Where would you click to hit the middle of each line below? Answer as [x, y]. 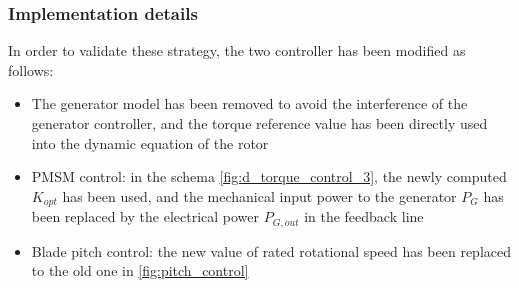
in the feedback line [364, 216]
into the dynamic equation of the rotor [150, 142]
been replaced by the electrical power [145, 216]
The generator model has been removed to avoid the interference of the [249, 103]
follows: [31, 69]
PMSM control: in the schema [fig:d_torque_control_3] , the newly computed [269, 176]
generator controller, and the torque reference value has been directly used [259, 123]
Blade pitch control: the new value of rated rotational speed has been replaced [271, 250]
